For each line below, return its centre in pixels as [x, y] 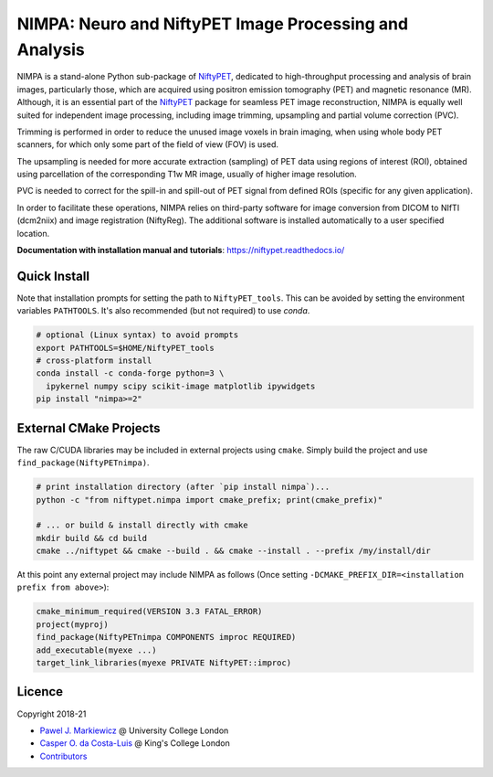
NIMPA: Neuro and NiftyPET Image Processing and [213, 24]
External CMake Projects [89, 428]
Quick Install [53, 276]
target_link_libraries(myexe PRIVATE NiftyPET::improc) [164, 663]
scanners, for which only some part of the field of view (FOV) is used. [147, 144]
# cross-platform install [94, 361]
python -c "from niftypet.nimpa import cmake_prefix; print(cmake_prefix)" [210, 500]
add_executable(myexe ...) [96, 650]
